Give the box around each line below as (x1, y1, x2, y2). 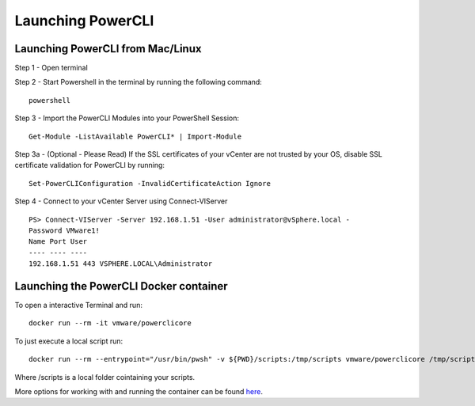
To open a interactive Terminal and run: (14, 301, 142, 310)
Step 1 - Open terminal (14, 63, 89, 73)
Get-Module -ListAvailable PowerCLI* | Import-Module (28, 131, 241, 141)
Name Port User (28, 237, 88, 246)
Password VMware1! (28, 226, 101, 235)
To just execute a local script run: (14, 336, 123, 346)
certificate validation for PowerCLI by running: (14, 161, 165, 170)
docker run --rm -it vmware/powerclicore (28, 319, 192, 328)
